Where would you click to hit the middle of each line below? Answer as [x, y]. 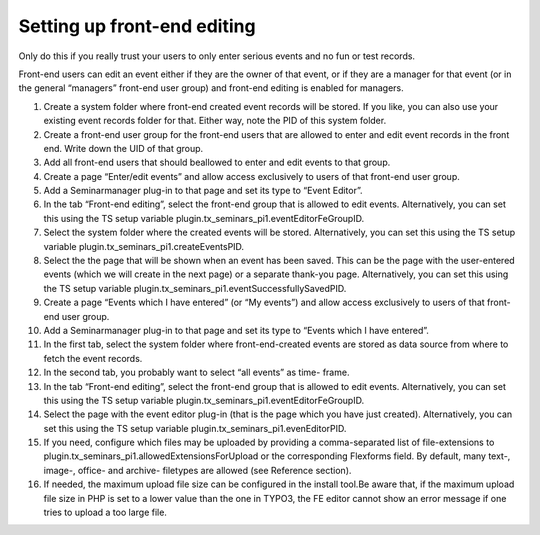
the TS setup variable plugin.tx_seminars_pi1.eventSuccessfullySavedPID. [195, 288]
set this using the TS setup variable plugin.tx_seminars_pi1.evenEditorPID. [195, 428]
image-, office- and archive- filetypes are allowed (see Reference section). [197, 470]
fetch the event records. [93, 358]
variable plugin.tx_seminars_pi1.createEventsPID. [144, 246]
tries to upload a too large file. [105, 512]
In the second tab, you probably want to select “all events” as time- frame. [196, 372]
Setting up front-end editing [137, 26]
